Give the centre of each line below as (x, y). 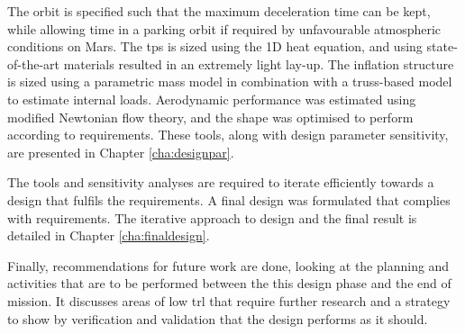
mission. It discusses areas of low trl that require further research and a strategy (229, 300)
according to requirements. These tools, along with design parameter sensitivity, (228, 135)
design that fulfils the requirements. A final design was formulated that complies (229, 199)
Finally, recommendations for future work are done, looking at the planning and (228, 265)
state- (442, 46)
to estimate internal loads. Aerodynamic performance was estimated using (212, 99)
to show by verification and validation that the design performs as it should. (218, 318)
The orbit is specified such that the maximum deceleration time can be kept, (219, 11)
